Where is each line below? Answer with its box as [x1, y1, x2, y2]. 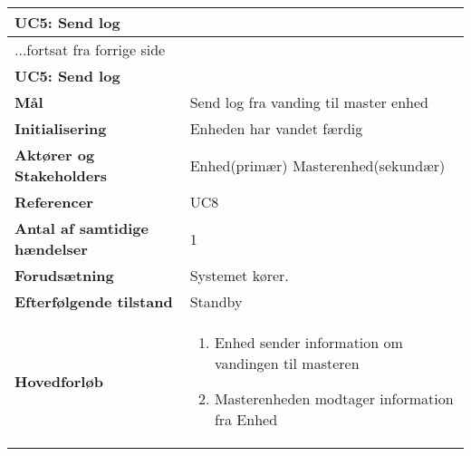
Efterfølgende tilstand [14, 291, 173, 312]
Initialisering [14, 118, 107, 139]
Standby [189, 291, 243, 312]
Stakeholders [14, 165, 107, 186]
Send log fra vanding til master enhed [189, 92, 429, 112]
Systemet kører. [189, 265, 289, 286]
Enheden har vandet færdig [189, 118, 363, 139]
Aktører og [14, 144, 95, 165]
